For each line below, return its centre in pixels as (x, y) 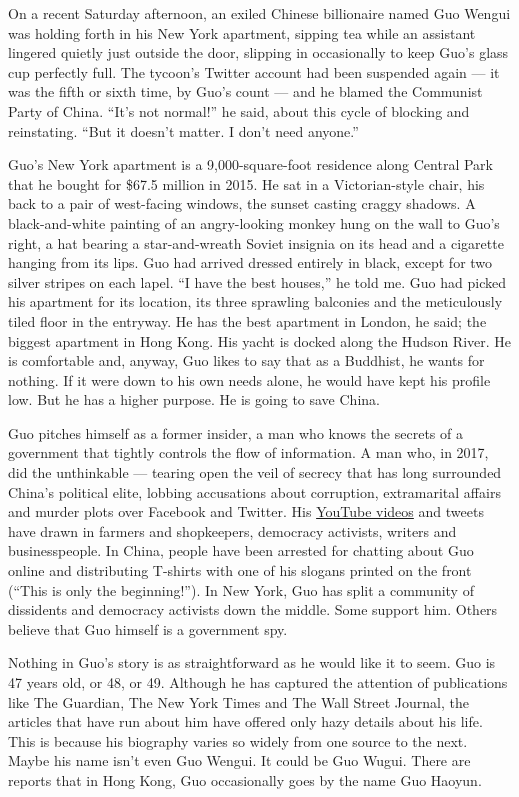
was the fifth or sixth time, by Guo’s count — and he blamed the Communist (245, 91)
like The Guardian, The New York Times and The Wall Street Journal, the (238, 701)
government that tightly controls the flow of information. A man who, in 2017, (248, 452)
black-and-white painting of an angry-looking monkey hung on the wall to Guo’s (254, 222)
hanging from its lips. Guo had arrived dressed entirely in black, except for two (250, 262)
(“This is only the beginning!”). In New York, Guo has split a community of (241, 589)
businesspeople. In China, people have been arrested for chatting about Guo (241, 550)
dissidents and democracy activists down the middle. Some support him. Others (253, 609)
